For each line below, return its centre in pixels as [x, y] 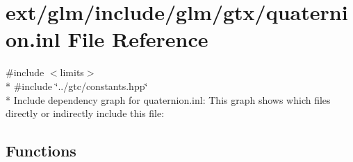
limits [72, 72]
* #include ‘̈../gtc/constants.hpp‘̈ [77, 85]
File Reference [138, 39]
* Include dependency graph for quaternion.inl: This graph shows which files [168, 99]
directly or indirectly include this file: [85, 113]
